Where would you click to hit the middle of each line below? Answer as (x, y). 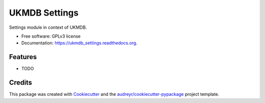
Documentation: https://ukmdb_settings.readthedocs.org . (79, 43)
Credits (21, 83)
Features (23, 57)
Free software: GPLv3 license (51, 36)
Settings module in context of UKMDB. (48, 27)
